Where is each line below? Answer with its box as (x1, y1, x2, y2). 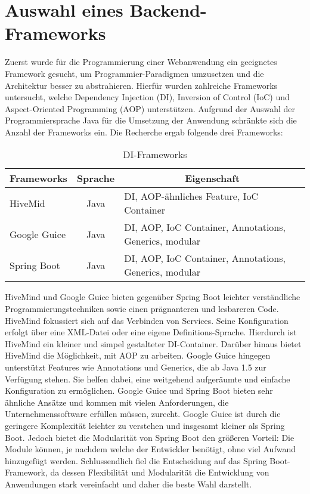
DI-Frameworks (123, 147, 187, 162)
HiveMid (10, 196, 45, 210)
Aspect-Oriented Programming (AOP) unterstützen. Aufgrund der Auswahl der (5, 102, 296, 115)
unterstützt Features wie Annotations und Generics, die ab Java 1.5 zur (5, 361, 266, 373)
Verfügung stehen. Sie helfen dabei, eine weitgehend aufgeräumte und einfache (5, 372, 290, 385)
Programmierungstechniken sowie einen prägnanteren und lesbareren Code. (5, 302, 279, 315)
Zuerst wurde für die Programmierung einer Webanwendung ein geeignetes (5, 55, 277, 68)
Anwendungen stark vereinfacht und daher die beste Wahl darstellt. (5, 477, 252, 490)
